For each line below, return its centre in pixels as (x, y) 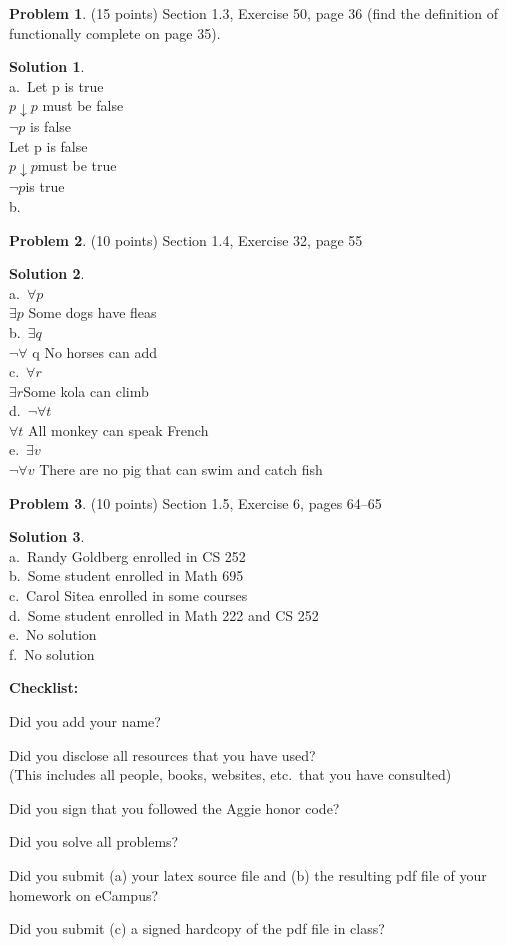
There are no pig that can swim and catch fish (181, 469)
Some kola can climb (86, 390)
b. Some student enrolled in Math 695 (126, 575)
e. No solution (53, 634)
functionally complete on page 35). (115, 32)
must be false (83, 105)
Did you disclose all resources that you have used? (162, 754)
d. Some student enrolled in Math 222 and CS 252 (164, 614)
